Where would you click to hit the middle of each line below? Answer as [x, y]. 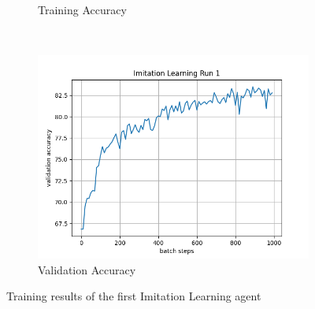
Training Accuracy [82, 9]
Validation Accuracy [87, 269]
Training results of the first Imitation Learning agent [134, 296]
